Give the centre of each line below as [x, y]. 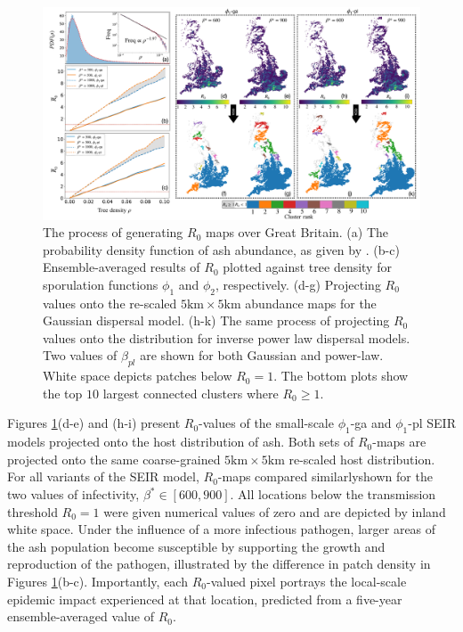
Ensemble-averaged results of [122, 267]
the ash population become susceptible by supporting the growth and [196, 546]
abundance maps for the [311, 303]
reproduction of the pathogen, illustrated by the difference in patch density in [219, 564]
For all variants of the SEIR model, [103, 476]
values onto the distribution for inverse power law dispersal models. [227, 337]
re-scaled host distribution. [362, 459]
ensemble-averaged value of [81, 616]
